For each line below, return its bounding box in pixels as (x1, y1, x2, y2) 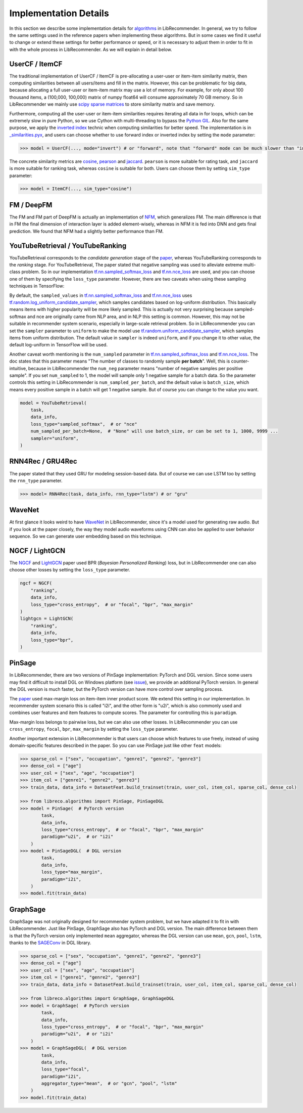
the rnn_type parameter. (9, 477, 63, 483)
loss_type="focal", (41, 1066, 89, 1072)
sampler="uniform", (30, 435, 79, 441)
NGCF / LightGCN (9, 547, 66, 555)
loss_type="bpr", (30, 637, 74, 643)
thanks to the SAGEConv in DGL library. (9, 940, 91, 946)
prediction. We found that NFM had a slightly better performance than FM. (9, 228, 164, 234)
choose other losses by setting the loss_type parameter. (9, 567, 131, 573)
